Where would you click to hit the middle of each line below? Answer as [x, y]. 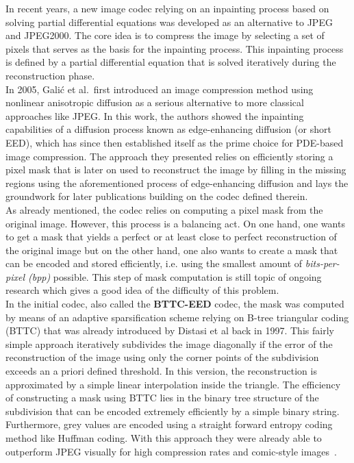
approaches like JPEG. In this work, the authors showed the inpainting [155, 115]
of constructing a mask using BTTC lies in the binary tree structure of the [162, 398]
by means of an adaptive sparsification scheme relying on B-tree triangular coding [177, 317]
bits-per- [322, 263]
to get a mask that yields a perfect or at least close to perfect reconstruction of [171, 237]
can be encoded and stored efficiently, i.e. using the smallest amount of [154, 263]
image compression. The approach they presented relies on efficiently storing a [169, 156]
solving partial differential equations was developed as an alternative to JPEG [169, 22]
